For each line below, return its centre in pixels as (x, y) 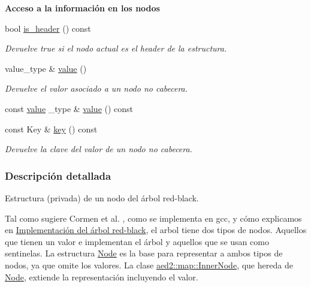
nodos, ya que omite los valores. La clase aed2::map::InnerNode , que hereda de (149, 265)
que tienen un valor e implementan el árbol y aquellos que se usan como (137, 241)
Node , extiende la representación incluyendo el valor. (102, 277)
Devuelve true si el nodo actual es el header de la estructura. (116, 48)
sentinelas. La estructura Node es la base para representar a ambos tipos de (144, 253)
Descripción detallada (58, 175)
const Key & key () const (51, 129)
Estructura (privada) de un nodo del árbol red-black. (102, 197)
